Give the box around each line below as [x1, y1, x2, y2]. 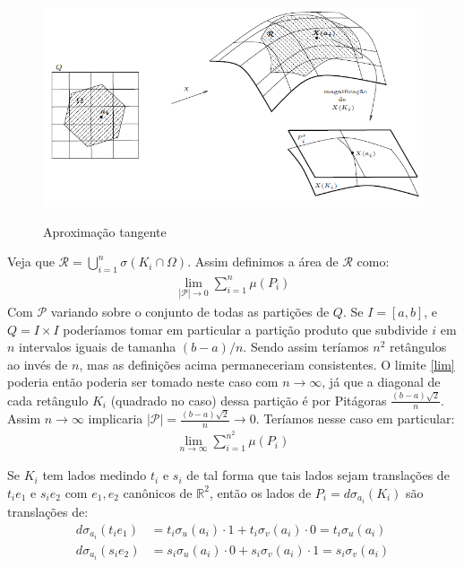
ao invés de [7, 354, 68, 373]
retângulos [390, 337, 447, 356]
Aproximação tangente [43, 222, 167, 240]
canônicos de [123, 483, 193, 502]
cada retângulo [7, 390, 89, 409]
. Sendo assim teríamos [243, 337, 369, 356]
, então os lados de [209, 483, 312, 502]
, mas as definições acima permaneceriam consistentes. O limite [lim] [79, 354, 455, 373]
